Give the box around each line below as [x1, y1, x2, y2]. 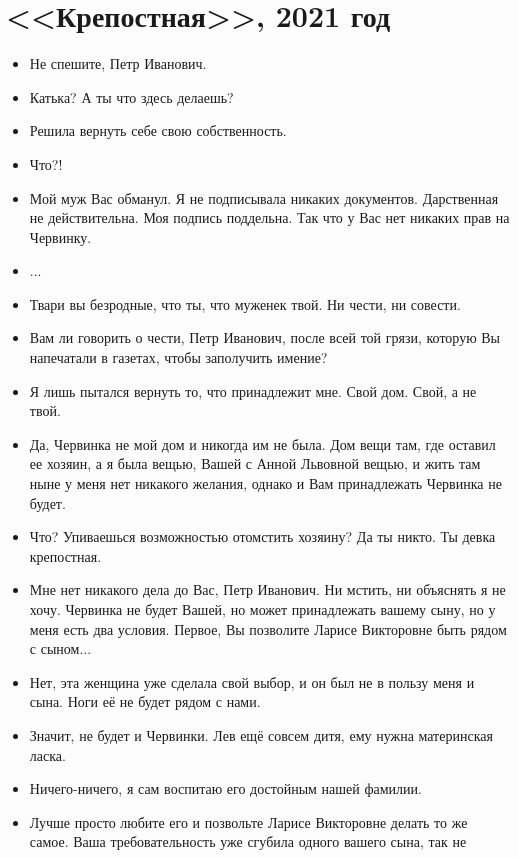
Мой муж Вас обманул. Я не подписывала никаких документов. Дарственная [29, 187, 499, 208]
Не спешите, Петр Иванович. [29, 53, 207, 74]
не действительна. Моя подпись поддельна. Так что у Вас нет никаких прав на [29, 207, 510, 228]
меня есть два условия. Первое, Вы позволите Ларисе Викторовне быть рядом [29, 618, 507, 639]
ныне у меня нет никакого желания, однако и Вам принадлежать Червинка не [29, 473, 502, 494]
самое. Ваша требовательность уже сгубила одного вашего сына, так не [29, 831, 467, 852]
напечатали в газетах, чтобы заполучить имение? [29, 347, 328, 368]
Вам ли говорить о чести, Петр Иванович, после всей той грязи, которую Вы [29, 327, 500, 348]
